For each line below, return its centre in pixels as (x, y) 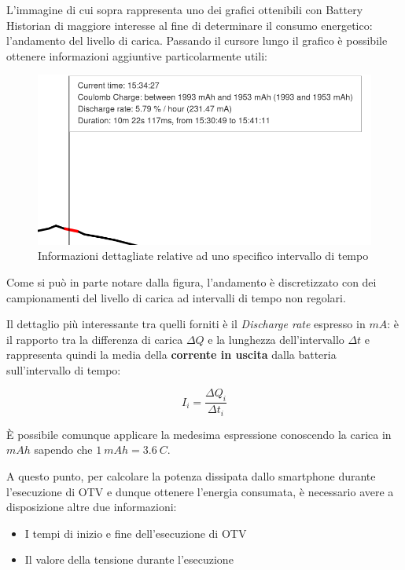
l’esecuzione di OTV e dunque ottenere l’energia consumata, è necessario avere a (200, 491)
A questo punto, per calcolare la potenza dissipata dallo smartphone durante (191, 475)
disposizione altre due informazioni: (92, 507)
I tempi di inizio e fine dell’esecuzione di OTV (136, 533)
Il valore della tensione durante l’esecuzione (129, 559)
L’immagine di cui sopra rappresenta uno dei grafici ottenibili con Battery (185, 9)
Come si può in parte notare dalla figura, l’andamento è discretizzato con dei (191, 281)
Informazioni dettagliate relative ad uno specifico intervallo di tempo (203, 256)
